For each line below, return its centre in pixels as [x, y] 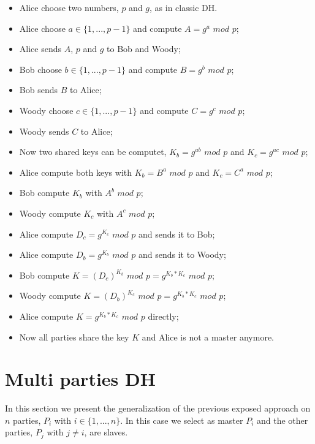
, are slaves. [106, 432]
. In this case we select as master [182, 420]
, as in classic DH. [184, 7]
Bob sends [38, 90]
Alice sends [40, 49]
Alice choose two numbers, [69, 7]
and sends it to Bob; [177, 234]
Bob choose [40, 69]
